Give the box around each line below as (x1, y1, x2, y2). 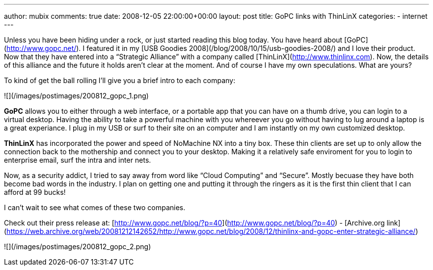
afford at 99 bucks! (4, 188, 66, 196)
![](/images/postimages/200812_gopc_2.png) (4, 242, 151, 251)
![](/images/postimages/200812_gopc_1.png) (4, 91, 149, 100)
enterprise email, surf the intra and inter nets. (4, 156, 151, 164)
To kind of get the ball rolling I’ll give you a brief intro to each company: (4, 76, 235, 85)
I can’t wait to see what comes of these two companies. (4, 203, 185, 212)
